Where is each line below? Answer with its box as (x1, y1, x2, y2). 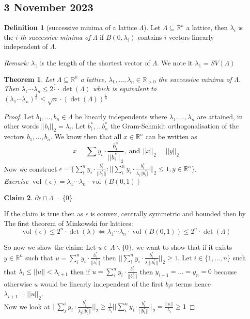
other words (4, 121, 39, 131)
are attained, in (197, 111, 243, 121)
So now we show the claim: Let (4, 241, 96, 252)
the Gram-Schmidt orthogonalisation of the (110, 121, 239, 131)
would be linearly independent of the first (40, 279, 163, 289)
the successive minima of (158, 74, 232, 84)
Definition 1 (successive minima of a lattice (4, 22, 137, 32)
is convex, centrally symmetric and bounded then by (90, 208, 246, 219)
